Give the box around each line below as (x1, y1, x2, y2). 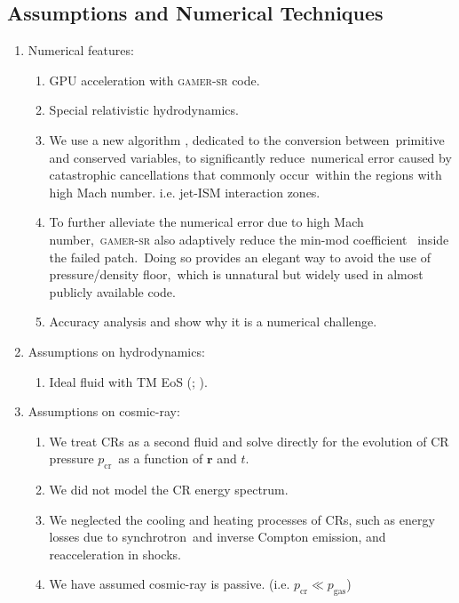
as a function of (118, 449, 203, 468)
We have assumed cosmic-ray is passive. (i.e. (49, 575, 290, 593)
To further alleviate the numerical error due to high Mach (49, 213, 364, 231)
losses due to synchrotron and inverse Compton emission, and (49, 527, 386, 546)
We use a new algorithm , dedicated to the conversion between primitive (49, 130, 445, 149)
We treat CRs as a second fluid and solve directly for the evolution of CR (49, 431, 449, 450)
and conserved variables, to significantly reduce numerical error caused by (49, 148, 452, 166)
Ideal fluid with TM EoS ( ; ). (49, 372, 208, 390)
